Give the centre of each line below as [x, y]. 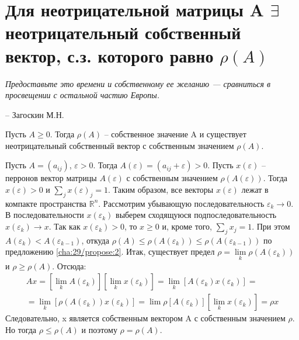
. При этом [271, 226]
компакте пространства [46, 203]
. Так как [65, 226]
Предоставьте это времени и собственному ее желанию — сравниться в [138, 83]
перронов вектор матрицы [51, 178]
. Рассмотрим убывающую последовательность [181, 203]
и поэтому [99, 329]
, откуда [95, 240]
